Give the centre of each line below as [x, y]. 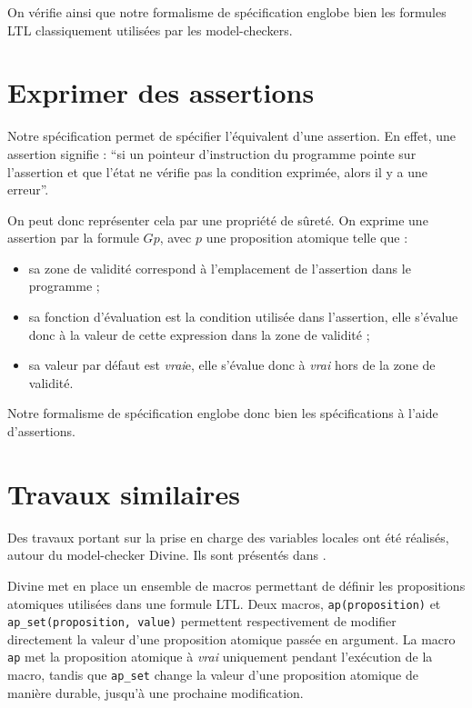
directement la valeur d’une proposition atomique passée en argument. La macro [231, 638]
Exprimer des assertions [161, 92]
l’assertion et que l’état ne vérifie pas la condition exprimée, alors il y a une [218, 171]
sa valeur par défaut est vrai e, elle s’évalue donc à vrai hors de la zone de [232, 365]
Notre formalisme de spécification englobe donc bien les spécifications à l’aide [223, 413]
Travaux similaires [124, 493]
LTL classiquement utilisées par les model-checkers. [150, 30]
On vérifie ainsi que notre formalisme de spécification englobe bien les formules [227, 12]
